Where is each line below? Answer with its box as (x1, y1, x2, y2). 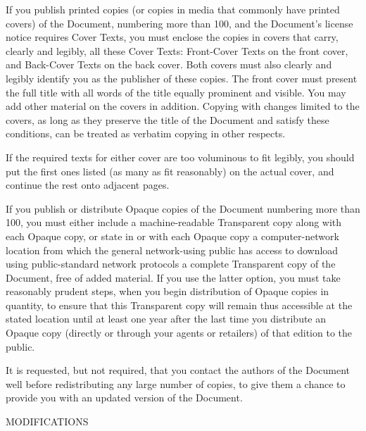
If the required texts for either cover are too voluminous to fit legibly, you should (6, 149, 355, 164)
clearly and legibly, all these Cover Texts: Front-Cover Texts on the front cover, (6, 43, 348, 58)
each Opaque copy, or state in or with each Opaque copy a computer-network (6, 228, 339, 243)
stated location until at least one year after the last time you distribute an (6, 311, 327, 326)
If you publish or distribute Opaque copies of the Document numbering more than (6, 201, 360, 216)
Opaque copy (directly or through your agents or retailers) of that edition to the (6, 325, 353, 340)
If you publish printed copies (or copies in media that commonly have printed (6, 2, 340, 16)
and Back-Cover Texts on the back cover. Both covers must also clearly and (6, 57, 332, 72)
